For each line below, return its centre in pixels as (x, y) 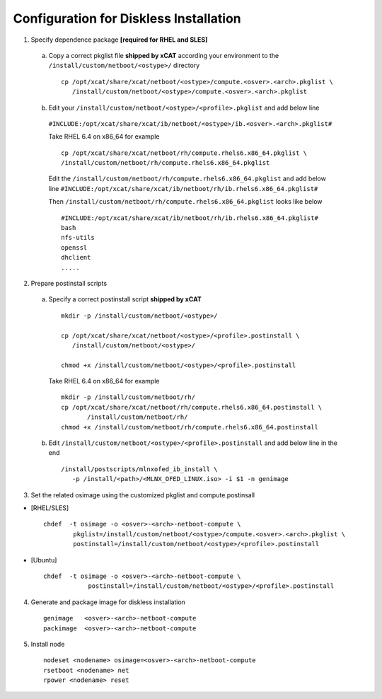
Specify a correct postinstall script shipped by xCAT (125, 299)
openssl (74, 247)
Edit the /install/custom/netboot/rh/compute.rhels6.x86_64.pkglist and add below (187, 179)
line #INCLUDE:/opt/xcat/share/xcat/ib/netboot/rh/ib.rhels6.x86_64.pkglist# (183, 188)
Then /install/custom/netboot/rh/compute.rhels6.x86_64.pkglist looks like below (185, 202)
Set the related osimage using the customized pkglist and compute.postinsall (143, 495)
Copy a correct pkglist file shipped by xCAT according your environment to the (164, 55)
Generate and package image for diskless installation (108, 602)
